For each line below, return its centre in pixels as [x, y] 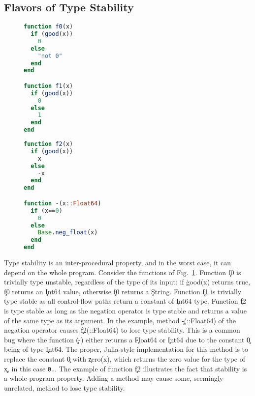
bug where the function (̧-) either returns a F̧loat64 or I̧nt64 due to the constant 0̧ [127, 339]
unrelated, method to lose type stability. [64, 387]
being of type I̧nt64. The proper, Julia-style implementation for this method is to [126, 349]
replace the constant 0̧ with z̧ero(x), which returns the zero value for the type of [125, 358]
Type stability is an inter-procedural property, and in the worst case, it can [118, 263]
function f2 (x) [48, 144]
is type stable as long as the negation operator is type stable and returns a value [126, 310]
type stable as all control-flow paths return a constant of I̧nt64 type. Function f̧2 [125, 301]
